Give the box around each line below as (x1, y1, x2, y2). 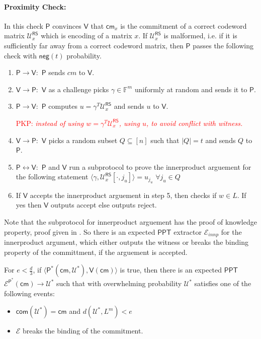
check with (4, 50, 37, 60)
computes (48, 101, 77, 111)
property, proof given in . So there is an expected (4, 226, 155, 237)
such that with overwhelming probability (56, 278, 182, 289)
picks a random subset (48, 134, 118, 145)
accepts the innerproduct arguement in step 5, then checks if (30, 189, 217, 200)
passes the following (193, 40, 253, 50)
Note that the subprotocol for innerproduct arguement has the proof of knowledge (4, 216, 257, 227)
